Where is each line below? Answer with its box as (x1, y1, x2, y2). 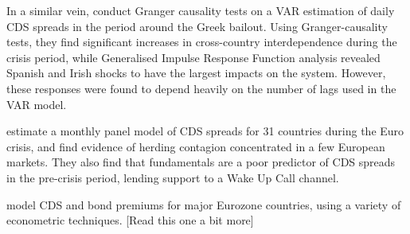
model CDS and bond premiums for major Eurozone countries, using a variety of (6, 196, 401, 213)
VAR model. (6, 96, 67, 112)
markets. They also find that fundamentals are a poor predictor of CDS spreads (6, 154, 396, 170)
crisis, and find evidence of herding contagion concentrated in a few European (6, 138, 385, 154)
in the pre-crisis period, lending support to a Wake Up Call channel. (6, 169, 339, 185)
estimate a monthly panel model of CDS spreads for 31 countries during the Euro (6, 123, 404, 139)
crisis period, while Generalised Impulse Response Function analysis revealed (6, 49, 381, 65)
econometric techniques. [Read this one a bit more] (6, 212, 254, 228)
